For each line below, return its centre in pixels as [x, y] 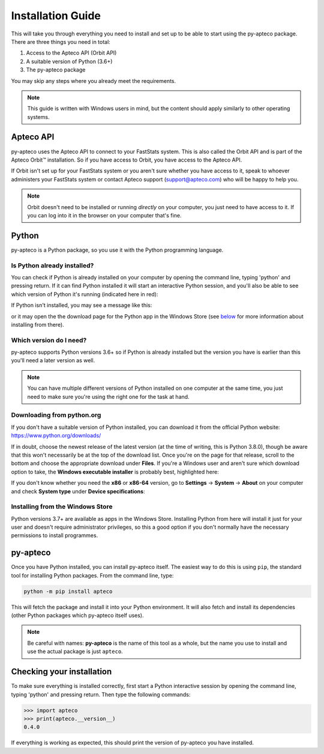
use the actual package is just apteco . [75, 651]
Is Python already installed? [52, 266]
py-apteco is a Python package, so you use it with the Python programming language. [117, 250]
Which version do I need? [49, 340]
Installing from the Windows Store [62, 506]
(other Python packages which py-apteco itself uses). [77, 615]
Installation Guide [56, 16]
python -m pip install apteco [68, 591]
